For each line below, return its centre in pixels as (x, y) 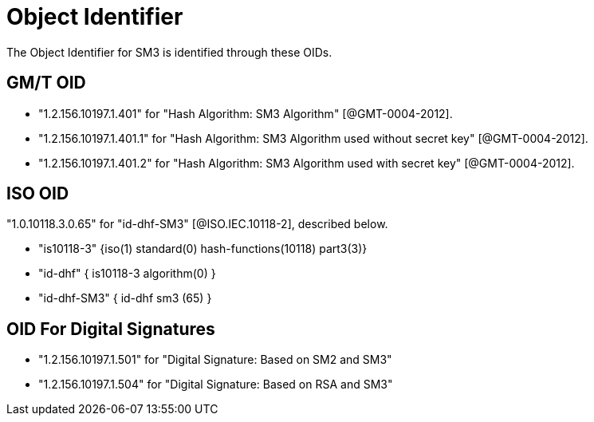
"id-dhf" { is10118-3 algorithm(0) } (127, 274)
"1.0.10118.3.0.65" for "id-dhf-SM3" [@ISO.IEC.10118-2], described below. (197, 224)
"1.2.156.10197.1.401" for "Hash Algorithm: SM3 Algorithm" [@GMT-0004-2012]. (246, 113)
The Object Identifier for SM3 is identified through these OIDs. (169, 52)
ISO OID (38, 194)
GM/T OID (46, 83)
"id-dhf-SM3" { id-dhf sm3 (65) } (125, 298)
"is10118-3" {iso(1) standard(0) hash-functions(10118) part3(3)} (203, 249)
